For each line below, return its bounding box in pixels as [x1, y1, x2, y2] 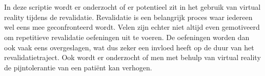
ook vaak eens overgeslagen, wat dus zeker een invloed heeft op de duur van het [4, 42, 254, 52]
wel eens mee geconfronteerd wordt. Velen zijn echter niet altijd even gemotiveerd [4, 22, 260, 32]
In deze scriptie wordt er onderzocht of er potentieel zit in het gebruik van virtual [4, 2, 261, 12]
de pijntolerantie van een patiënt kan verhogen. [4, 62, 152, 72]
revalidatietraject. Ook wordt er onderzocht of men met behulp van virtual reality [4, 52, 261, 63]
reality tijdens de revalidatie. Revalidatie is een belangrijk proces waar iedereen [4, 11, 253, 22]
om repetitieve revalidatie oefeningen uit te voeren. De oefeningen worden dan [4, 31, 250, 42]
